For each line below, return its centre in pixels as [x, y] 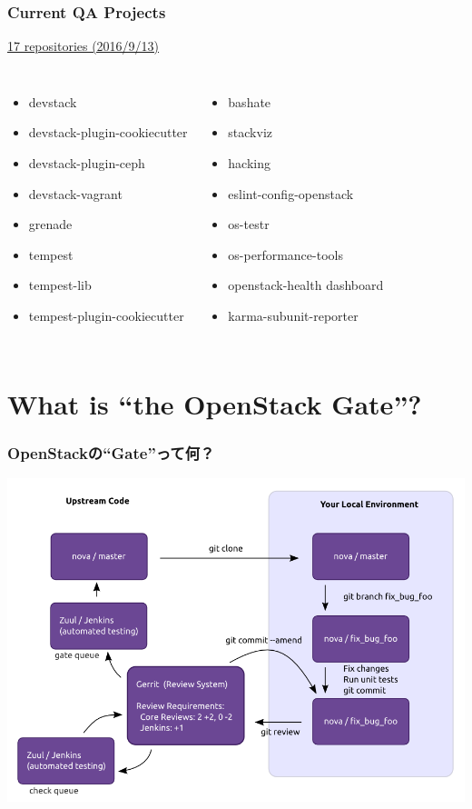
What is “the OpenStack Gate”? [215, 403]
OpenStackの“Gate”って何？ [111, 452]
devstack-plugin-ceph [87, 163]
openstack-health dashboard [306, 285]
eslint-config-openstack [291, 193]
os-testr [249, 224]
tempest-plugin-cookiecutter [106, 315]
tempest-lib [60, 285]
